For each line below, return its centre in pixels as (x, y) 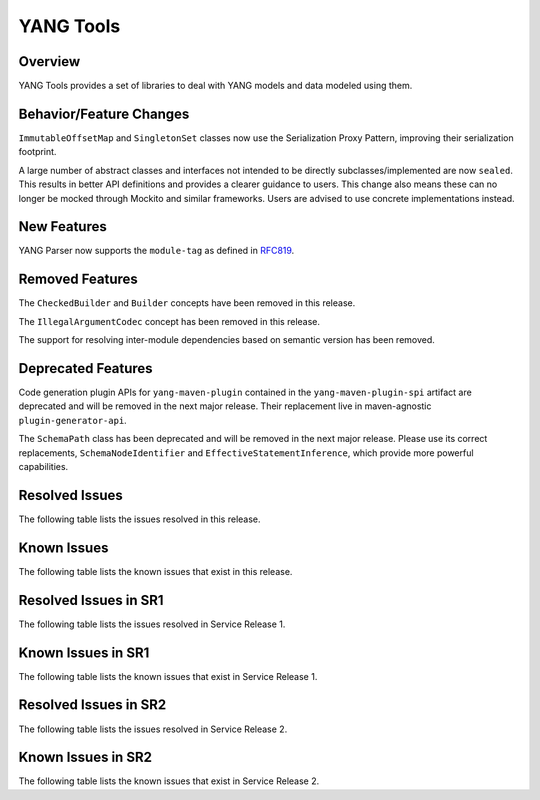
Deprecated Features (86, 368)
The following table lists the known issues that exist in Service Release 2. (169, 781)
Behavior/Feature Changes (104, 113)
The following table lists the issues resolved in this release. (139, 519)
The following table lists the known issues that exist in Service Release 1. (168, 676)
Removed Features (78, 279)
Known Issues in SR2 (85, 757)
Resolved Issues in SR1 (91, 600)
